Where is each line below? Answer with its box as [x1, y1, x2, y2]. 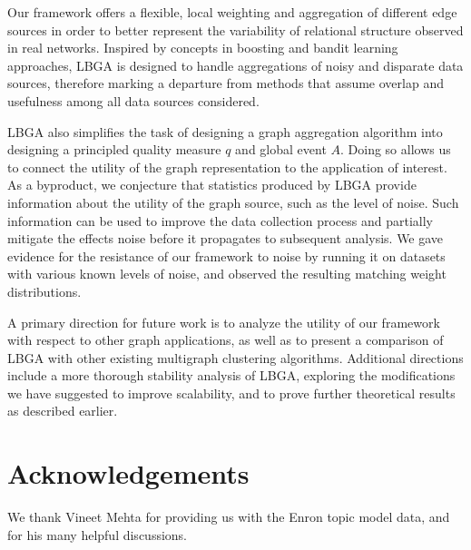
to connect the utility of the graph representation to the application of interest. [7, 157, 447, 176]
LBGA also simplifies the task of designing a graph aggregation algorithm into [7, 122, 443, 141]
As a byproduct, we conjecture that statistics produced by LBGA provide [7, 175, 417, 194]
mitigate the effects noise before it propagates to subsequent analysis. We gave [7, 229, 444, 248]
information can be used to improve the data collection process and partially [7, 211, 434, 230]
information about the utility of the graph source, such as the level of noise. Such [7, 192, 459, 211]
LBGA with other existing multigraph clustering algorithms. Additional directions [7, 348, 464, 367]
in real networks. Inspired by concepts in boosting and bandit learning [7, 38, 398, 57]
